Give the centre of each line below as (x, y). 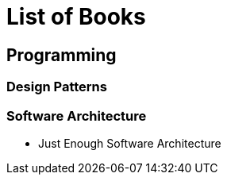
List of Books (76, 17)
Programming (62, 55)
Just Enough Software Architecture (130, 143)
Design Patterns (57, 87)
